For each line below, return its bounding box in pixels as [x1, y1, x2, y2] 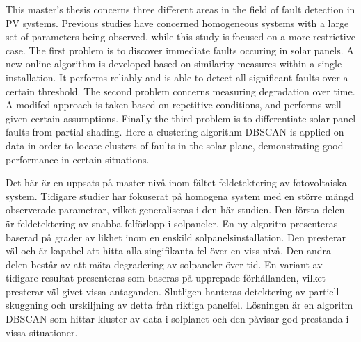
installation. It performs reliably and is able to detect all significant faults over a [6, 70, 348, 84]
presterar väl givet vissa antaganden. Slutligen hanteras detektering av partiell [6, 284, 339, 298]
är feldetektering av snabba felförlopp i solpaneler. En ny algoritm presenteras [6, 215, 338, 230]
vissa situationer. [6, 325, 78, 339]
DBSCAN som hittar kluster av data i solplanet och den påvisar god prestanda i [6, 311, 349, 326]
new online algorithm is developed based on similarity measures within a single [6, 56, 342, 71]
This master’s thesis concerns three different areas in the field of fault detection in [6, 2, 355, 16]
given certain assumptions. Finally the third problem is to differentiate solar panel [6, 111, 356, 125]
